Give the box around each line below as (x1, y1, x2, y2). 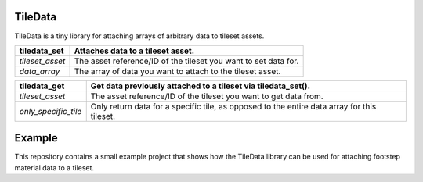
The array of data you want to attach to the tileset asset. (74, 66, 281, 77)
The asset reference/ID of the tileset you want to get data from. (90, 91, 324, 102)
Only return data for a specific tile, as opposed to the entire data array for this (90, 101, 377, 112)
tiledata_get (19, 80, 65, 91)
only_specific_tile (19, 105, 82, 116)
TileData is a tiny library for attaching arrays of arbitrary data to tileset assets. (14, 31, 265, 41)
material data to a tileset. (14, 162, 94, 172)
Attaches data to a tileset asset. (74, 45, 195, 56)
